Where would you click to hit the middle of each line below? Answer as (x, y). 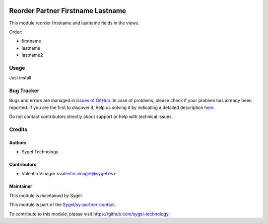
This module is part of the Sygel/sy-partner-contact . (63, 205)
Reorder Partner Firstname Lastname (67, 11)
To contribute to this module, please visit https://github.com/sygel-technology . (89, 214)
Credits (18, 129)
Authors (18, 142)
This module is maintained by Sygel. (46, 195)
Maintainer (21, 186)
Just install (20, 78)
